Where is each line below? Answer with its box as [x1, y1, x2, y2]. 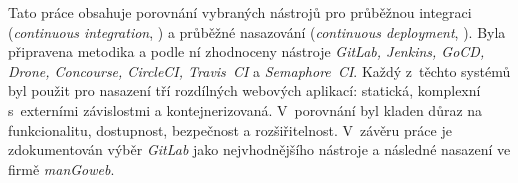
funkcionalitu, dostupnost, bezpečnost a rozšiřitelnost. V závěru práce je [8, 119, 452, 140]
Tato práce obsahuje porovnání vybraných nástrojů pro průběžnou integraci [8, 2, 472, 22]
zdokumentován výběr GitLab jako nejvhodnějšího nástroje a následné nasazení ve [8, 139, 511, 160]
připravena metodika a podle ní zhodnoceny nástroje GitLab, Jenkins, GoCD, [8, 41, 485, 62]
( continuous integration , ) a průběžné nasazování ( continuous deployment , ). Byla [8, 21, 506, 42]
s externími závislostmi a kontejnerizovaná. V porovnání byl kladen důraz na [8, 99, 483, 120]
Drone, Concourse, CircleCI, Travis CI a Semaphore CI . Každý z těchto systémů [8, 60, 511, 81]
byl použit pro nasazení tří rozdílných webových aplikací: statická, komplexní [8, 80, 481, 101]
